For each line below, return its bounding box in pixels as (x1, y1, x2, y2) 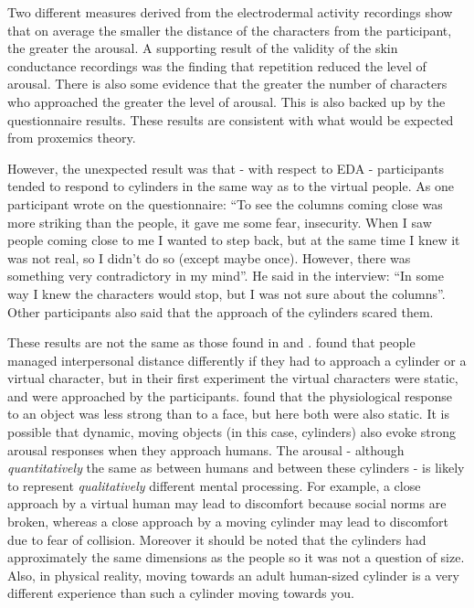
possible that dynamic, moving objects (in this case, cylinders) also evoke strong (7, 422, 457, 442)
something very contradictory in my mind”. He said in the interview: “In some (7, 266, 444, 285)
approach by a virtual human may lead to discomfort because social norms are (7, 494, 447, 513)
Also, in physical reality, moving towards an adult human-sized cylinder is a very (7, 565, 459, 584)
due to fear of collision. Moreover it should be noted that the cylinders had (7, 529, 427, 549)
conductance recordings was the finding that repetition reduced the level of (7, 56, 427, 75)
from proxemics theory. (7, 128, 136, 147)
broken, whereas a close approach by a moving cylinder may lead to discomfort (7, 512, 449, 531)
